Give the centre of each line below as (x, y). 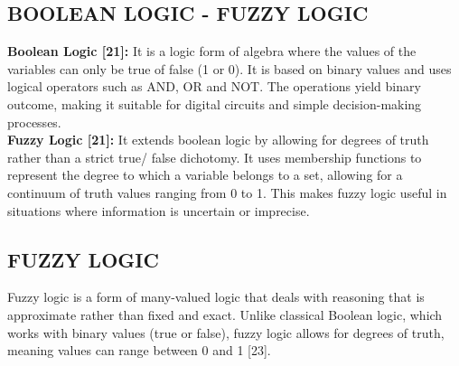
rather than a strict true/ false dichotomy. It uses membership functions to (215, 157)
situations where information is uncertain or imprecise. (159, 210)
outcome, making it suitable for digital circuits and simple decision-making (215, 103)
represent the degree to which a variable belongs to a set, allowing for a (205, 175)
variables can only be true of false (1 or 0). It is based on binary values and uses (229, 68)
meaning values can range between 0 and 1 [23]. (139, 350)
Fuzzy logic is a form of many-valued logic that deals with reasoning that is (216, 297)
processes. (34, 122)
